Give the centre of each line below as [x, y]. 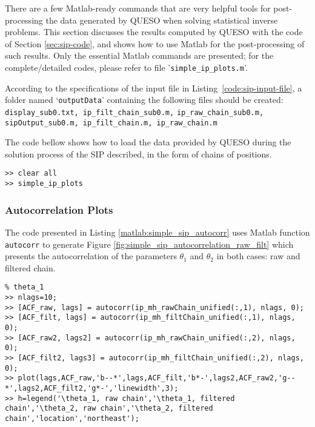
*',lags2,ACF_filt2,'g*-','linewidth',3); [92, 388]
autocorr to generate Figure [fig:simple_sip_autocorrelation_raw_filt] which [149, 244]
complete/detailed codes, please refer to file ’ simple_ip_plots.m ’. [126, 67]
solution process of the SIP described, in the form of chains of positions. [138, 154]
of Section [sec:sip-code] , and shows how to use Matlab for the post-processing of [155, 43]
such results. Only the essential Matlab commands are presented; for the [139, 55]
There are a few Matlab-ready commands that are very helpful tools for [138, 8]
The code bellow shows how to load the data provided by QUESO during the [148, 142]
